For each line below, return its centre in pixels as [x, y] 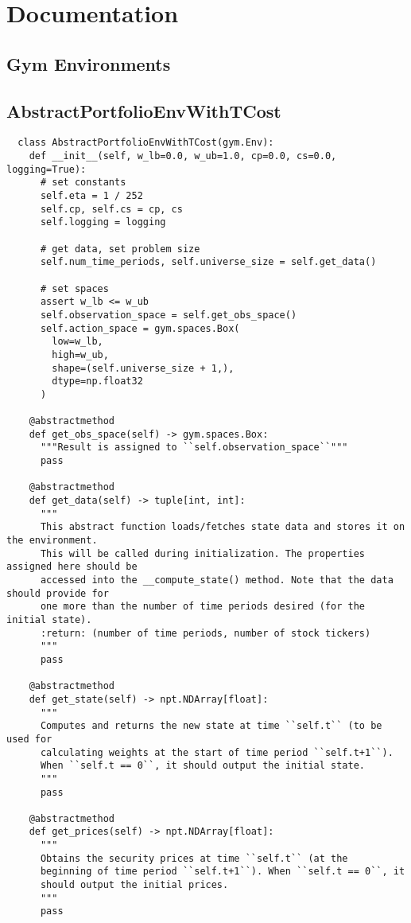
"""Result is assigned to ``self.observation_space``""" [194, 448]
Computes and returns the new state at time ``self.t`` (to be [211, 726]
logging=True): [47, 169]
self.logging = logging [103, 222]
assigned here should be [72, 567]
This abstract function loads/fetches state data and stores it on [223, 527]
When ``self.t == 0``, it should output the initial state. [203, 766]
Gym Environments [89, 63]
